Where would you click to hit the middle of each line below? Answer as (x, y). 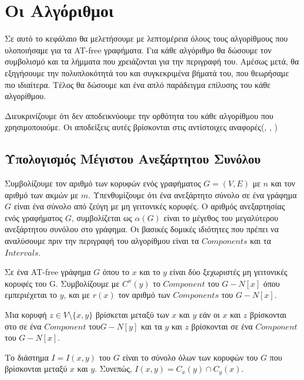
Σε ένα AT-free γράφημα (48, 272)
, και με (77, 295)
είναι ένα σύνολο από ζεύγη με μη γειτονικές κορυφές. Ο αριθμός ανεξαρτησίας (149, 206)
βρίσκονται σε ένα (222, 326)
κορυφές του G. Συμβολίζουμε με (62, 283)
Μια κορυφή (26, 315)
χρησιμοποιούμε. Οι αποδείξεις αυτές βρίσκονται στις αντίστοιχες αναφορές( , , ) (141, 127)
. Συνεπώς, (113, 369)
